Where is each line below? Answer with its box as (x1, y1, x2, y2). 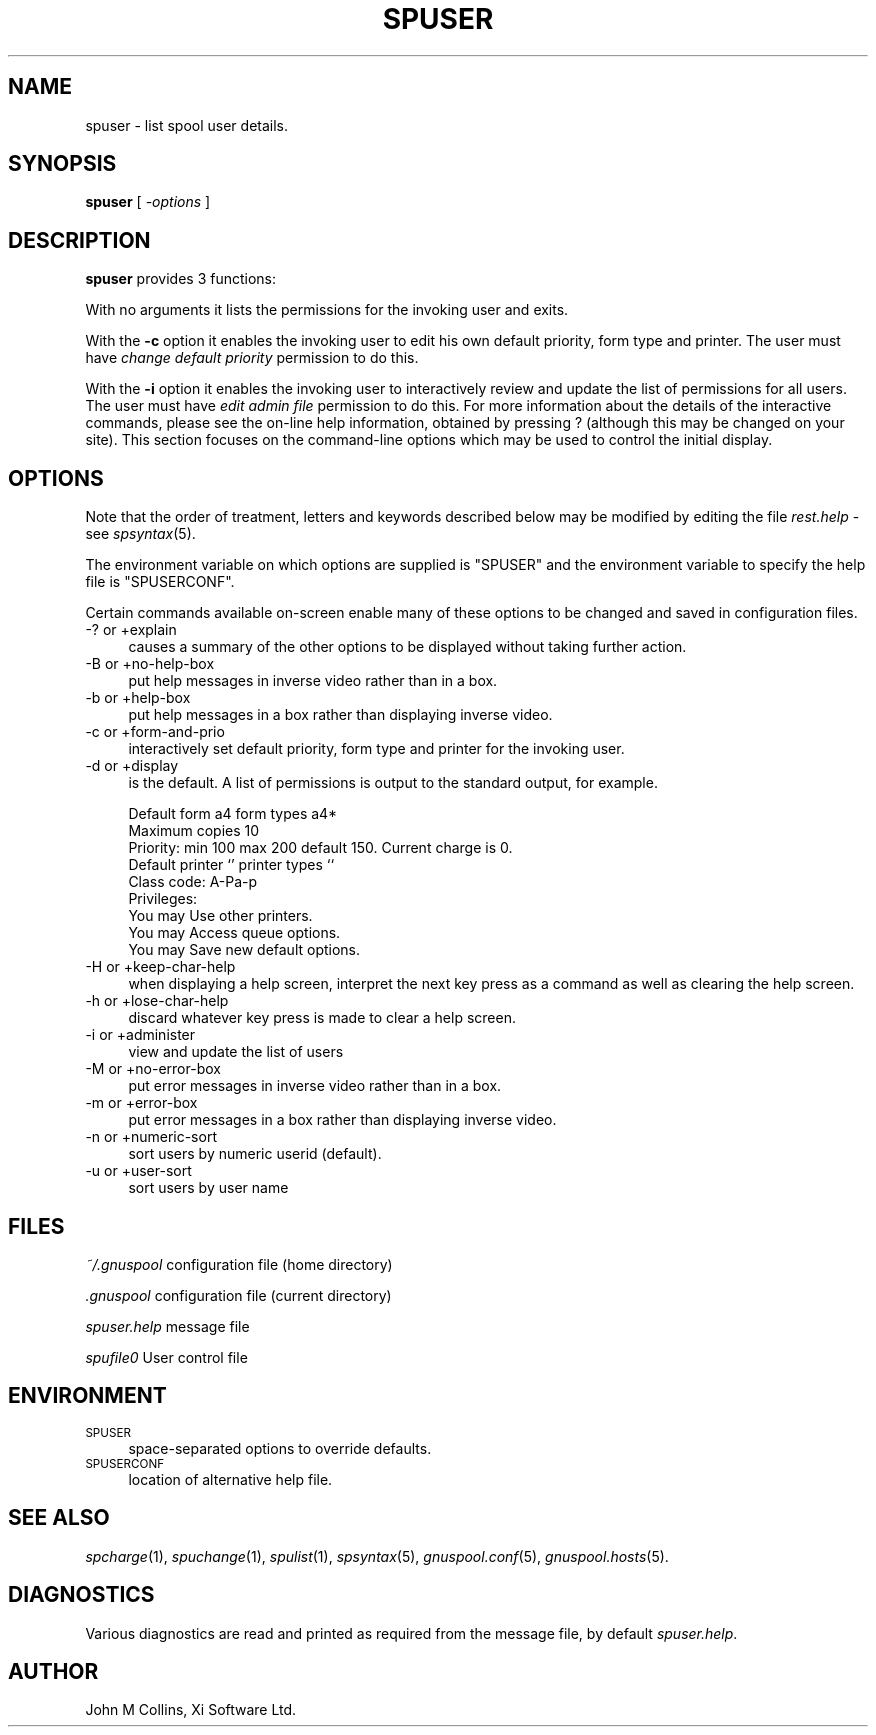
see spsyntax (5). (85, 525, 196, 543)
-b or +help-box (85, 689, 191, 707)
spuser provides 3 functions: (85, 270, 277, 288)
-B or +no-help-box (85, 655, 215, 673)
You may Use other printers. (128, 907, 313, 925)
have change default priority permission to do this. (85, 349, 419, 367)
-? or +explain (85, 621, 177, 639)
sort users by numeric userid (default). (128, 1145, 382, 1163)
